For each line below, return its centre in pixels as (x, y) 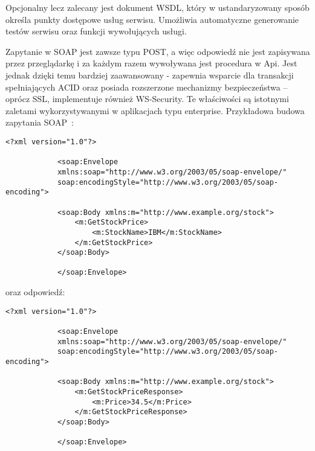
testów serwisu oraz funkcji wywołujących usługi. (96, 31)
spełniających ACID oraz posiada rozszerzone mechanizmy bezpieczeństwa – (147, 87)
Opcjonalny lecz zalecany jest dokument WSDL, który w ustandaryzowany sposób (157, 7)
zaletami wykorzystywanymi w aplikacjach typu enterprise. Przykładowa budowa (155, 110)
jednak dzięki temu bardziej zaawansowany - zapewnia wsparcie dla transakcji (150, 75)
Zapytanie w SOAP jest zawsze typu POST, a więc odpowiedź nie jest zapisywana (158, 51)
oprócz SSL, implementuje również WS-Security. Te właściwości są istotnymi (147, 99)
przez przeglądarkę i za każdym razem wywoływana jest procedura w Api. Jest (151, 63)
